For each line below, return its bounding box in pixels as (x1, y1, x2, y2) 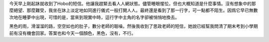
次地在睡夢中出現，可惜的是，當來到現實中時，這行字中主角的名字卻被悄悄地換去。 (9, 14, 179, 20)
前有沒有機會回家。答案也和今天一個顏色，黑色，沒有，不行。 (9, 30, 136, 36)
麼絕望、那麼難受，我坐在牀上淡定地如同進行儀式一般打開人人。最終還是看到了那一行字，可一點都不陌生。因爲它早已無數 (9, 7, 258, 13)
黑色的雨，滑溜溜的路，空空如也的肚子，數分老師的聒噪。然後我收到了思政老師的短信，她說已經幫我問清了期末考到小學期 (9, 23, 258, 29)
